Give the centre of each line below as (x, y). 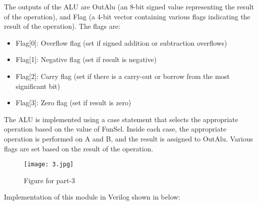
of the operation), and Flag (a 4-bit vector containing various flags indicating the (127, 16)
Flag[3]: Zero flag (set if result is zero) (73, 102)
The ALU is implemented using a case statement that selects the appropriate (121, 119)
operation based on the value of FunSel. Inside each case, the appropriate (115, 129)
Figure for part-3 (49, 180)
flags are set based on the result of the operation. (79, 148)
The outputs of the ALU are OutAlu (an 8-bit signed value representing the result (129, 6)
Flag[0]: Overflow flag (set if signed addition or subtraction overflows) (121, 42)
